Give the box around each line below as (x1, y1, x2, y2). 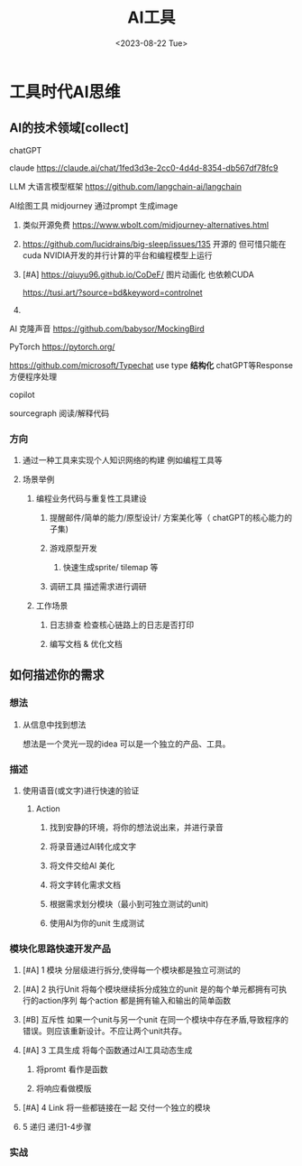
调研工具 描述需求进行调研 (49, 581, 147, 592)
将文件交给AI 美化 (49, 860, 115, 871)
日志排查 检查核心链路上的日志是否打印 (49, 619, 195, 631)
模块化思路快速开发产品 (9, 942, 111, 955)
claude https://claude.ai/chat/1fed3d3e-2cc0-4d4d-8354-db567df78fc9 (9, 162, 279, 173)
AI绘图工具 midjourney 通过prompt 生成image (9, 199, 178, 211)
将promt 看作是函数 (35, 1064, 108, 1075)
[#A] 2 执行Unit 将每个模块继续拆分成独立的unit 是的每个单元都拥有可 (22, 984, 279, 995)
